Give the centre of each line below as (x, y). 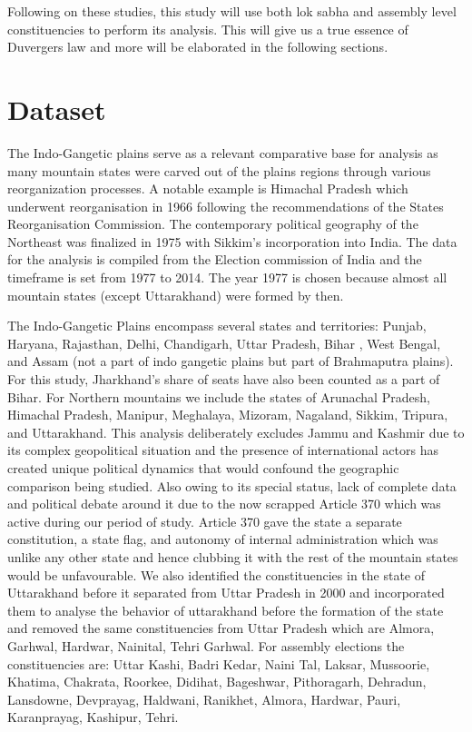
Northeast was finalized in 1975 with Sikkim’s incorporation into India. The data (232, 241)
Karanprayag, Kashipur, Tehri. (93, 717)
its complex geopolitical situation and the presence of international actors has (223, 450)
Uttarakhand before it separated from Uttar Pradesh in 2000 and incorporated (226, 593)
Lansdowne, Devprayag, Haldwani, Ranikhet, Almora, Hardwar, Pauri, (204, 699)
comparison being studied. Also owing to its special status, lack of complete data (232, 485)
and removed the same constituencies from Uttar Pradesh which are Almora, (221, 628)
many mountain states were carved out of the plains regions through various (219, 170)
